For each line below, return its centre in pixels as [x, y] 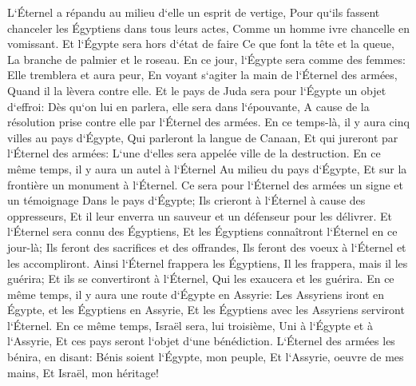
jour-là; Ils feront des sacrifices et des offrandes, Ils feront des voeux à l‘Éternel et [207, 247]
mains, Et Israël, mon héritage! [83, 372]
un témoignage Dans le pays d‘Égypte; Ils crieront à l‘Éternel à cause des [186, 200]
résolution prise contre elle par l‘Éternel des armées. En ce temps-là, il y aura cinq [208, 122]
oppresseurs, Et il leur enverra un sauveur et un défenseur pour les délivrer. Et [200, 215]
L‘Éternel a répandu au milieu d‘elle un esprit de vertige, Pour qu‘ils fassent [194, 12]
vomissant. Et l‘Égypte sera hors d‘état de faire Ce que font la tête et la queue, [201, 44]
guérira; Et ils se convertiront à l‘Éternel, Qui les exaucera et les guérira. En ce [201, 279]
